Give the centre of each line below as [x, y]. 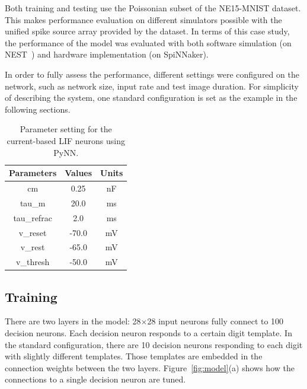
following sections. [38, 109]
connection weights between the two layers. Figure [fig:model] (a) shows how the [150, 367]
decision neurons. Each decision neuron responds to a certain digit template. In [148, 333]
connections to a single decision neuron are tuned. [95, 379]
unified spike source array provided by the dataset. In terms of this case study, [147, 31]
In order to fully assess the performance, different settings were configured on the [152, 74]
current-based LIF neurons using [66, 140]
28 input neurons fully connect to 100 [215, 321]
